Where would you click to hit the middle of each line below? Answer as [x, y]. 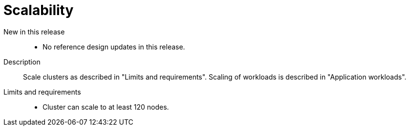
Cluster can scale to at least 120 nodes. [106, 107]
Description [22, 62]
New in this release [34, 32]
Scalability [39, 10]
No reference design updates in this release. [114, 47]
